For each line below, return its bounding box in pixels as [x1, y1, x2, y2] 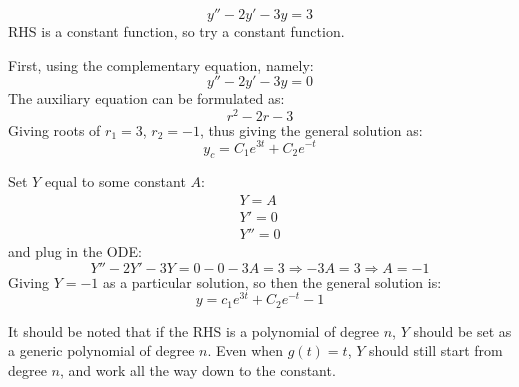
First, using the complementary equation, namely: [8, 54, 314, 75]
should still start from [369, 340, 503, 361]
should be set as [413, 320, 512, 341]
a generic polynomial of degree [8, 340, 195, 361]
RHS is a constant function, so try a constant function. [8, 21, 345, 41]
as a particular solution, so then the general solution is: [102, 271, 442, 292]
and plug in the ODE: [8, 241, 142, 262]
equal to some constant [44, 171, 186, 192]
